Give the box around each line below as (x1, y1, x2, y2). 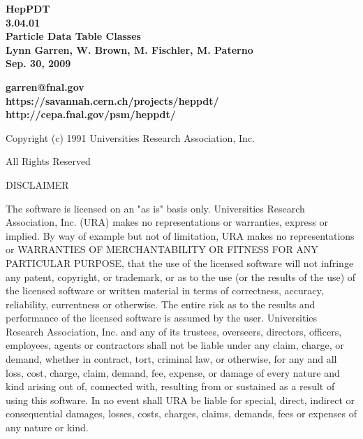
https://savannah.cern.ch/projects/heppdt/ (6, 93, 219, 108)
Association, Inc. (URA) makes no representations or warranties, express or (6, 215, 328, 229)
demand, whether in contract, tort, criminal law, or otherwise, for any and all (6, 352, 337, 366)
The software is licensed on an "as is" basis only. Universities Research (6, 201, 305, 215)
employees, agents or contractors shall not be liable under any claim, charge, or (6, 338, 344, 352)
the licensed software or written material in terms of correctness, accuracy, (6, 283, 324, 298)
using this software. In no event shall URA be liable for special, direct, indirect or (6, 392, 355, 407)
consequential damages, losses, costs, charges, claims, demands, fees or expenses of (6, 406, 357, 421)
